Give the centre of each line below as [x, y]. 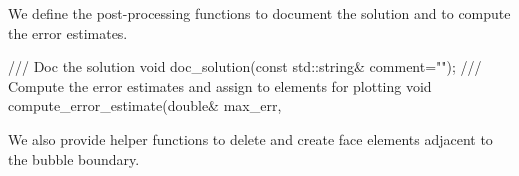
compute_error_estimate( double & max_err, [145, 105]
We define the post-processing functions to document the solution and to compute [259, 13]
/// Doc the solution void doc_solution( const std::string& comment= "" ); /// [245, 66]
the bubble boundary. [74, 158]
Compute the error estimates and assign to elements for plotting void [220, 85]
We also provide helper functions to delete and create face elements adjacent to [250, 138]
